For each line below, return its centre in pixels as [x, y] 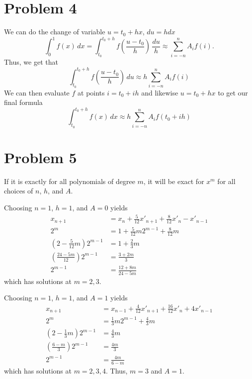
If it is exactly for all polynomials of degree [70, 181]
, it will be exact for [174, 181]
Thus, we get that [31, 62]
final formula [23, 102]
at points [91, 92]
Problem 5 [41, 157]
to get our [233, 92]
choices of [19, 191]
